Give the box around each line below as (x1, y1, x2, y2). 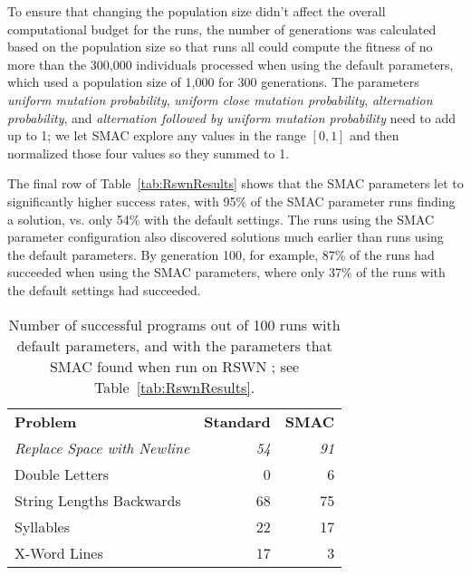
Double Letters (14, 463, 110, 484)
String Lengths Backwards (14, 489, 181, 511)
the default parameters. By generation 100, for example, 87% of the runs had (7, 244, 435, 264)
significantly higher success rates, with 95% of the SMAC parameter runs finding (7, 191, 456, 210)
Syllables (14, 515, 70, 537)
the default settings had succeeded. (7, 280, 201, 299)
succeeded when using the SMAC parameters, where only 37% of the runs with (7, 263, 446, 282)
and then (350, 126, 399, 145)
